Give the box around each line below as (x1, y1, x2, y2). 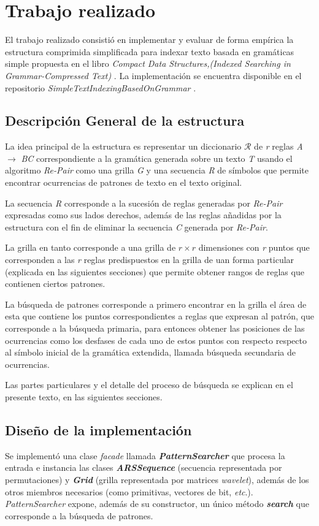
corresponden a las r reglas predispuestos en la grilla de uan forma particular (5, 253, 294, 266)
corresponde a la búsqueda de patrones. (5, 509, 153, 522)
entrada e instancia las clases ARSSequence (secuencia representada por (5, 461, 282, 474)
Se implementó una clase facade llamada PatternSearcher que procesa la (5, 449, 285, 462)
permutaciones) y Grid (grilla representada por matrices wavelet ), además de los (5, 473, 309, 486)
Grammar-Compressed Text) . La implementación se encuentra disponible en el (5, 69, 302, 82)
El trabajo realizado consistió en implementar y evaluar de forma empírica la (5, 33, 294, 46)
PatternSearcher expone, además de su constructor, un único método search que (5, 497, 309, 510)
